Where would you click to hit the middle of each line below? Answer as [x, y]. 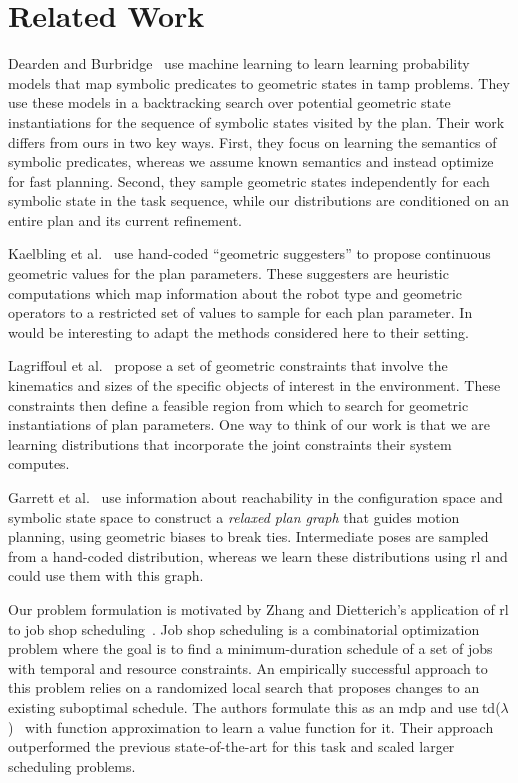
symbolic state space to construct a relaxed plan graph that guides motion [234, 516]
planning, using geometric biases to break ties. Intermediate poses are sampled [248, 536]
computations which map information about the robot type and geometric [235, 292]
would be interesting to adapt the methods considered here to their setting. [238, 331]
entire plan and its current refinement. [125, 219]
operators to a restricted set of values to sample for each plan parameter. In [240, 312]
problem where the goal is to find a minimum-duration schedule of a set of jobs [250, 648]
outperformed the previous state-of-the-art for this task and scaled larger [231, 746]
